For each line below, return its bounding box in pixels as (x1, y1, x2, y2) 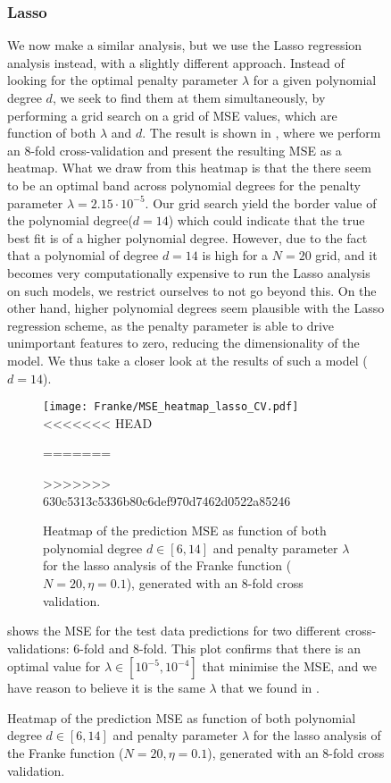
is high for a (202, 246, 269, 265)
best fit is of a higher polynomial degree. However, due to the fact (7, 228, 368, 247)
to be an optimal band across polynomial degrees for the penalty (7, 175, 361, 194)
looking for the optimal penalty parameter (7, 71, 238, 89)
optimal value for (7, 657, 101, 676)
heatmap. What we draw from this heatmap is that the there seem (7, 158, 371, 177)
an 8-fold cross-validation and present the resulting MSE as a (7, 140, 342, 159)
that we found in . (220, 678, 320, 697)
